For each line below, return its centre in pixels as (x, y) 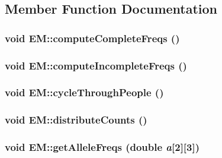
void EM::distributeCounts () (76, 120)
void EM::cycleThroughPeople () (84, 92)
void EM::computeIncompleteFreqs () (96, 65)
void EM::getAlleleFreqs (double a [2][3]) (102, 147)
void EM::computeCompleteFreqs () (92, 38)
